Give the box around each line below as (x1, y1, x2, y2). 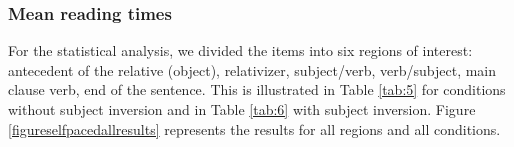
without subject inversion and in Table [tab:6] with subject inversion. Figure (8, 99, 476, 119)
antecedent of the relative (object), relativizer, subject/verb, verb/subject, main (8, 59, 497, 80)
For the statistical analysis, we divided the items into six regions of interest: (8, 40, 473, 61)
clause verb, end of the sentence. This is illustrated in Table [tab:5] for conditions (8, 79, 506, 100)
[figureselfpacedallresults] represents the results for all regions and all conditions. (8, 118, 501, 139)
